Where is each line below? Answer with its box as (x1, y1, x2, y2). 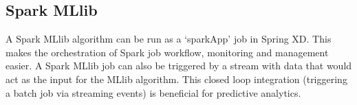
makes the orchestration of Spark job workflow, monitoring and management (6, 45, 329, 59)
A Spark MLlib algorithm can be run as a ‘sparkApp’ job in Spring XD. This (6, 32, 332, 46)
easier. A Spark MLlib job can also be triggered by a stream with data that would (6, 58, 352, 73)
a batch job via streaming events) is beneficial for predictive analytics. (6, 85, 301, 100)
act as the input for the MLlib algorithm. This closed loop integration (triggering (6, 71, 347, 86)
